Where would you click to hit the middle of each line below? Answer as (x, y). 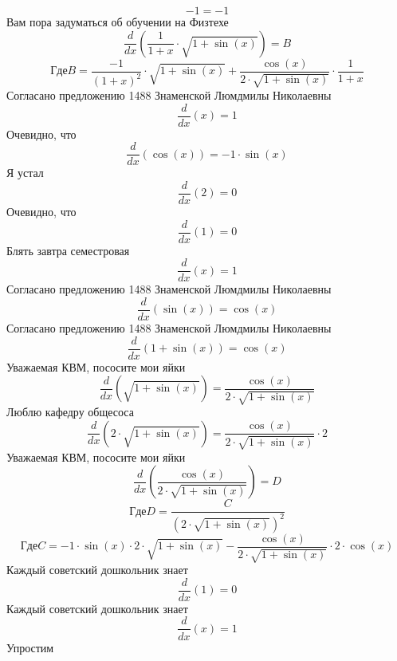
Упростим (30, 647)
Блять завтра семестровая (68, 250)
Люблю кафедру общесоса (70, 412)
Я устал (25, 173)
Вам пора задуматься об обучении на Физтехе (118, 22)
